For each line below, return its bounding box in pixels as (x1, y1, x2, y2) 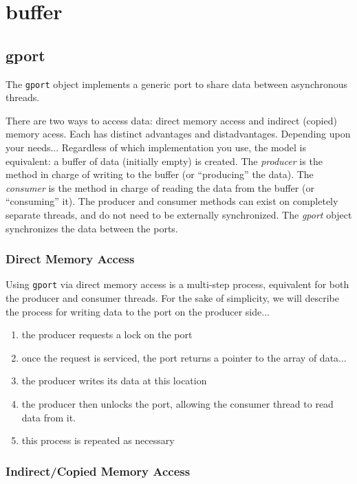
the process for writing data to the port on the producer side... (6, 304, 270, 318)
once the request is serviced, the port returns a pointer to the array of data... (21, 350, 347, 364)
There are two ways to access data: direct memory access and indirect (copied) (6, 113, 337, 127)
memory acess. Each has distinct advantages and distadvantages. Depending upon (6, 126, 351, 141)
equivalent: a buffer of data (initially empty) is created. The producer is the (6, 153, 323, 168)
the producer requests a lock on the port (21, 327, 193, 342)
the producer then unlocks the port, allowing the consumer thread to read (21, 397, 334, 411)
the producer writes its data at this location (21, 373, 207, 388)
